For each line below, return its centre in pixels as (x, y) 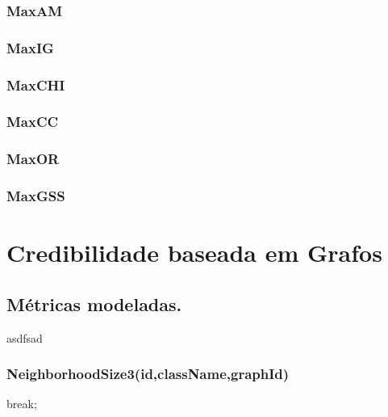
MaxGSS (36, 196)
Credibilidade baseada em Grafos (194, 253)
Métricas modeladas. (94, 303)
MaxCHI (36, 84)
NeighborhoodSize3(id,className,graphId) (148, 374)
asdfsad (25, 337)
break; (22, 404)
